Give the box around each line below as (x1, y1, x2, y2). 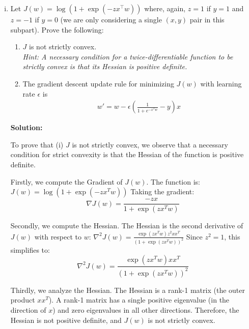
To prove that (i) (10, 139, 64, 149)
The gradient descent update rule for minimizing (22, 78, 174, 88)
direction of (10, 305, 46, 315)
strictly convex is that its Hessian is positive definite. (22, 61, 187, 72)
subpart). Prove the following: (10, 24, 104, 35)
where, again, (144, 3, 186, 13)
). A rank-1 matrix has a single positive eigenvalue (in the (48, 294, 230, 305)
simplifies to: (10, 244, 50, 255)
